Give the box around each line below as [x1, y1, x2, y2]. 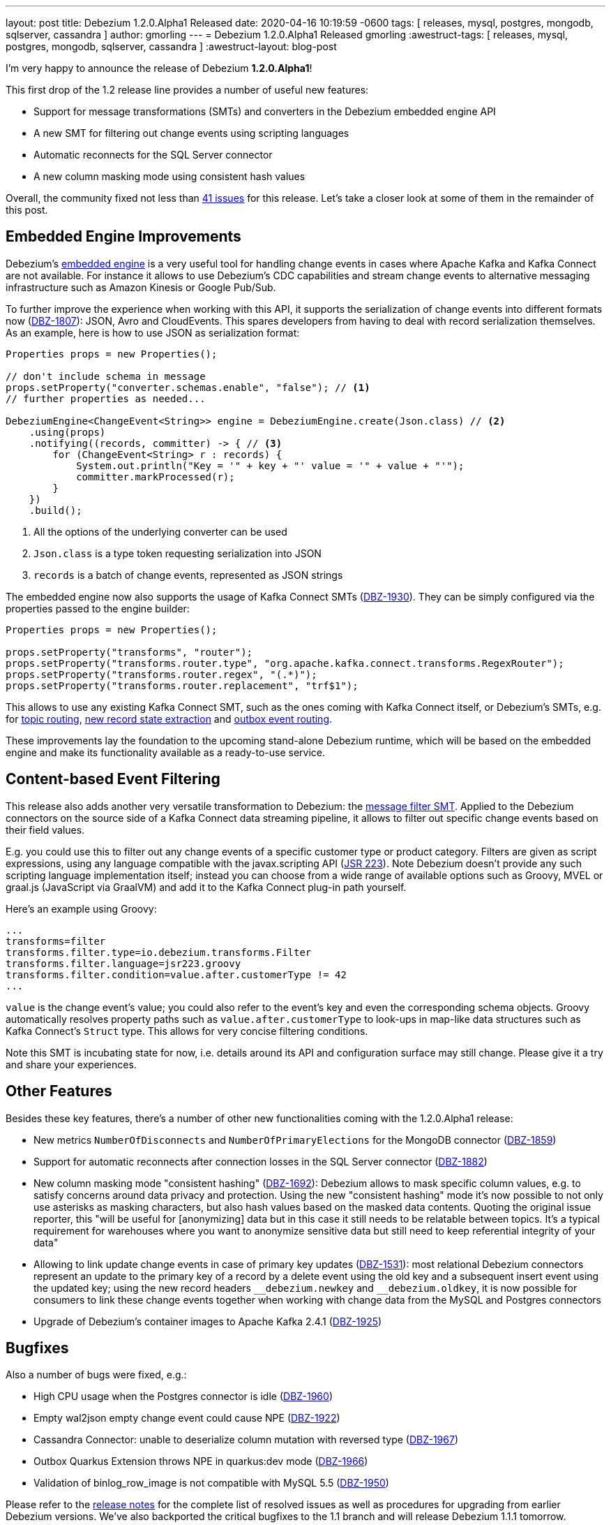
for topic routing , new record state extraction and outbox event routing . [6, 712, 333, 725]
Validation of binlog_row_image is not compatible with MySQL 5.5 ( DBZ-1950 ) [33, 1477, 389, 1489]
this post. [6, 204, 48, 216]
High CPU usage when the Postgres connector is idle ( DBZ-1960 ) [33, 1390, 333, 1403]
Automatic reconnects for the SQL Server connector [33, 149, 273, 161]
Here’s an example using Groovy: [6, 902, 157, 915]
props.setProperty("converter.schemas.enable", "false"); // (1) [6, 381, 370, 393]
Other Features [6, 1082, 112, 1100]
